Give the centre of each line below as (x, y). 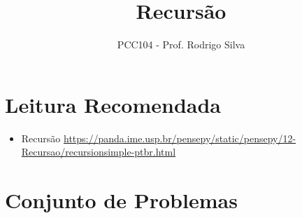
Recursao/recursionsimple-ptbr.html (99, 152)
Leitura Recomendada (113, 104)
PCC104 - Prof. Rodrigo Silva (181, 45)
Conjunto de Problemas (121, 200)
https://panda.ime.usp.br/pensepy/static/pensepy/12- (180, 138)
